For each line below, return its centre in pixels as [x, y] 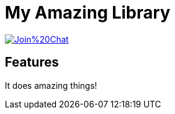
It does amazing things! [51, 85]
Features [32, 62]
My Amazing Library [87, 13]
